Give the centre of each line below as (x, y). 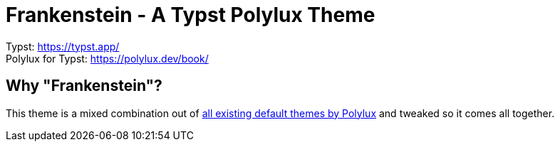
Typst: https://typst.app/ (63, 46)
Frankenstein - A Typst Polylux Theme (191, 15)
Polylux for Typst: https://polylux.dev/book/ (107, 58)
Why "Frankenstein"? (84, 86)
